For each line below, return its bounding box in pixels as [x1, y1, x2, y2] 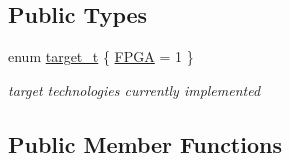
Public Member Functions [8, 128, 282, 159]
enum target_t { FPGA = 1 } [8, 46, 194, 67]
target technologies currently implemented [8, 79, 261, 100]
